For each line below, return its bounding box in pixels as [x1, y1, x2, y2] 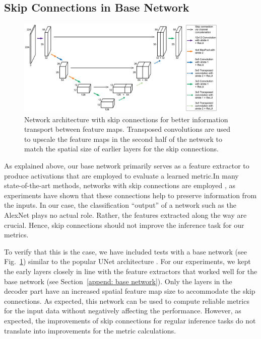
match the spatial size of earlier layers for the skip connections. [24, 143, 219, 154]
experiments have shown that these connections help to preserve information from [4, 190, 257, 200]
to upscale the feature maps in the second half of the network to [24, 133, 223, 144]
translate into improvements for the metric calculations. [4, 325, 176, 335]
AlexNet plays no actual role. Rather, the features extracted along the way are [4, 210, 247, 220]
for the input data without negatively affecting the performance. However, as [4, 305, 241, 316]
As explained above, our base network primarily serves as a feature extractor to [4, 160, 249, 171]
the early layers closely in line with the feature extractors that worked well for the [4, 266, 257, 276]
